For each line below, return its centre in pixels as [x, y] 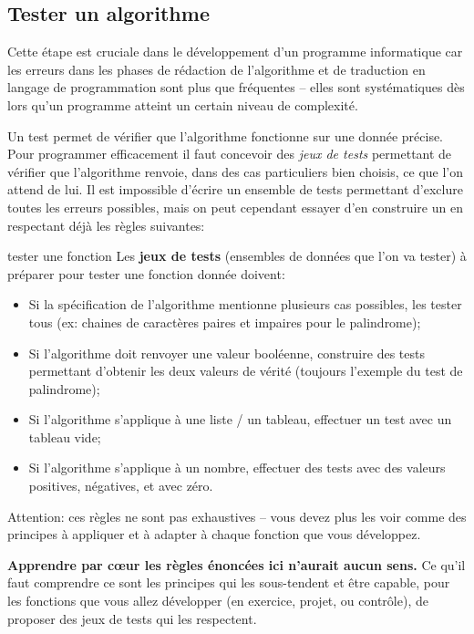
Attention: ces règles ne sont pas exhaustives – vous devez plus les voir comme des [237, 516]
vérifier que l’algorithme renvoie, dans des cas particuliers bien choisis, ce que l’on [236, 171]
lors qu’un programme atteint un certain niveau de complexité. [183, 104]
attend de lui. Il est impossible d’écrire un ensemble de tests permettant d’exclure [235, 189]
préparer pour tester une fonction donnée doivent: [146, 273]
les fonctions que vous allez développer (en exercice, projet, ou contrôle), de [218, 601]
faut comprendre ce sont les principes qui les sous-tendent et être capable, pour [229, 582]
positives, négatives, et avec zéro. [121, 486]
